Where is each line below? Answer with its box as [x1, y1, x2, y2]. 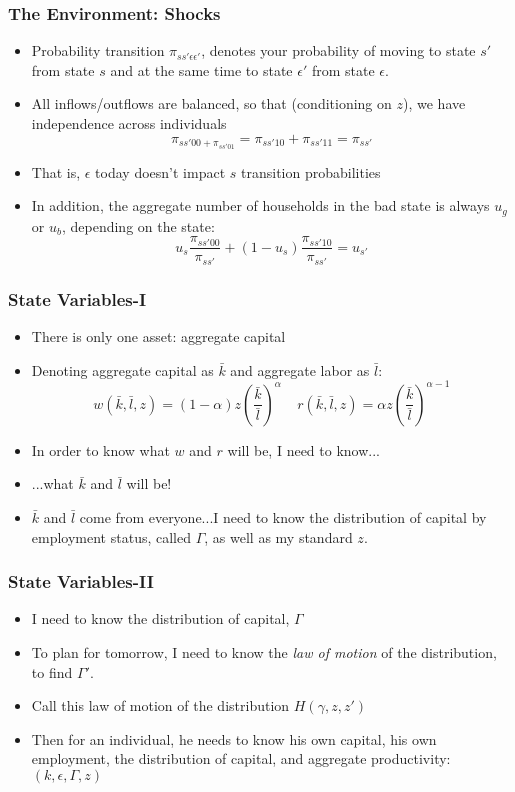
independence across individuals [31, 113, 227, 133]
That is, [31, 161, 81, 182]
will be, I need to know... [227, 439, 380, 460]
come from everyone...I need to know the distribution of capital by [79, 506, 487, 527]
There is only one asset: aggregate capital [31, 326, 286, 347]
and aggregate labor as [230, 359, 370, 380]
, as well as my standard [204, 526, 353, 547]
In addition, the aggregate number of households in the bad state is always [31, 195, 490, 216]
